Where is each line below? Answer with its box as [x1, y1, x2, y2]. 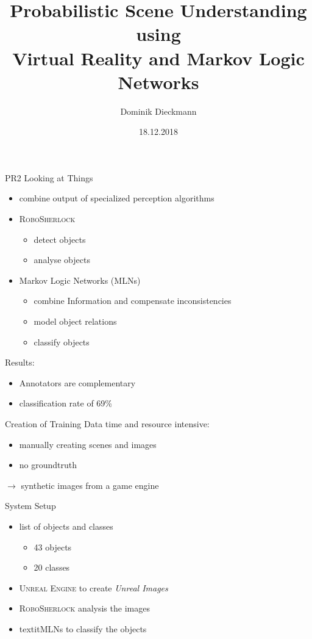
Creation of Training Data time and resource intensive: [5, 417, 210, 430]
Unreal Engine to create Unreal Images [19, 581, 168, 594]
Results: [5, 356, 35, 369]
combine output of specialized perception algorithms [19, 192, 214, 204]
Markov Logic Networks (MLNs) [19, 273, 141, 286]
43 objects [34, 540, 72, 553]
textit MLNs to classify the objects [19, 622, 147, 635]
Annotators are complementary [19, 376, 136, 389]
